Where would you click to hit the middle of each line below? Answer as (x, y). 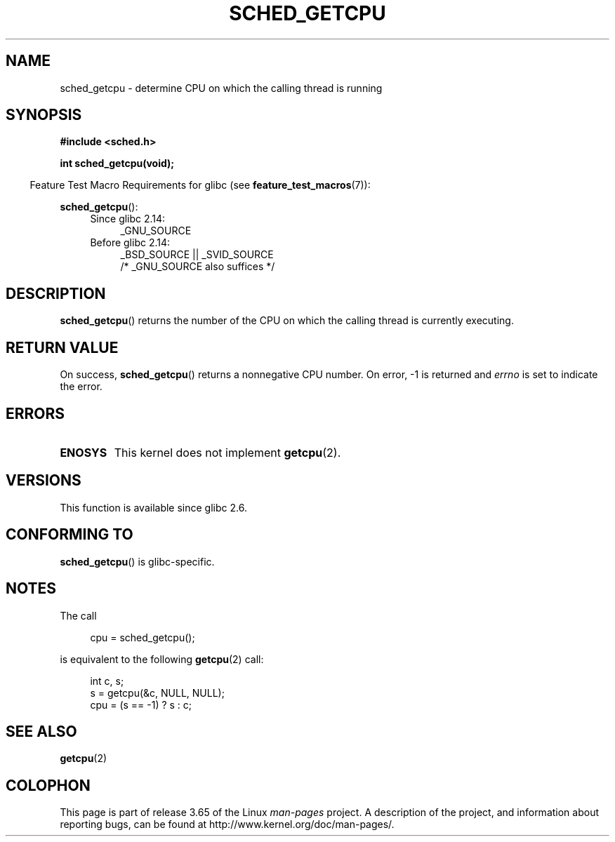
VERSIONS (44, 481)
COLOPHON (48, 785)
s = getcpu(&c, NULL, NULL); (157, 693)
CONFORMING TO (70, 535)
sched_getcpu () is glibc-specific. (137, 561)
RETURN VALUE (62, 347)
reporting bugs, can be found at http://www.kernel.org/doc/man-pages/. (227, 824)
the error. (81, 387)
